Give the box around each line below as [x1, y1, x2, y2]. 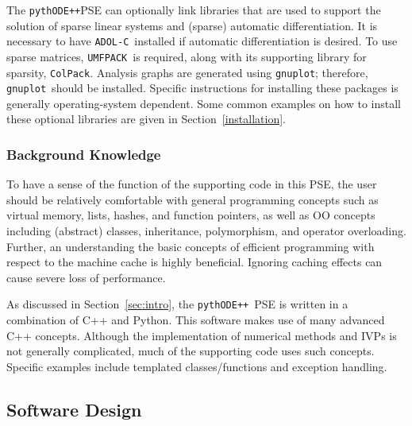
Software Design [6, 397, 142, 421]
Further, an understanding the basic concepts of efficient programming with [6, 238, 375, 254]
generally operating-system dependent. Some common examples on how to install [6, 95, 401, 111]
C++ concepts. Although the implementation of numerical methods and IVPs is [6, 327, 397, 343]
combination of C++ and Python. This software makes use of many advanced [6, 312, 385, 328]
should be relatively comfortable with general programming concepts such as [6, 191, 379, 207]
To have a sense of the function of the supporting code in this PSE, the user [6, 176, 377, 192]
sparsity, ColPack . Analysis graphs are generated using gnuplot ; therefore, [6, 64, 368, 80]
